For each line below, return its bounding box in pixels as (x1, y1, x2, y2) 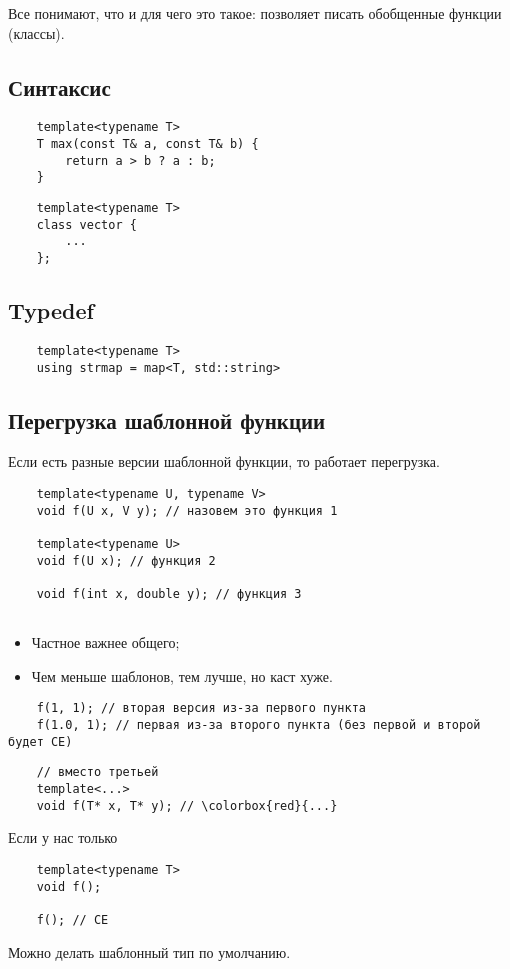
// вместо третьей (36, 765, 159, 780)
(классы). (8, 22, 65, 43)
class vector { (36, 217, 137, 232)
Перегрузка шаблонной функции (8, 404, 326, 435)
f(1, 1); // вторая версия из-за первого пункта (36, 701, 366, 716)
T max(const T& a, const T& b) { (36, 137, 259, 152)
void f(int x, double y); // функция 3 (36, 586, 302, 601)
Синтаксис (8, 71, 111, 102)
